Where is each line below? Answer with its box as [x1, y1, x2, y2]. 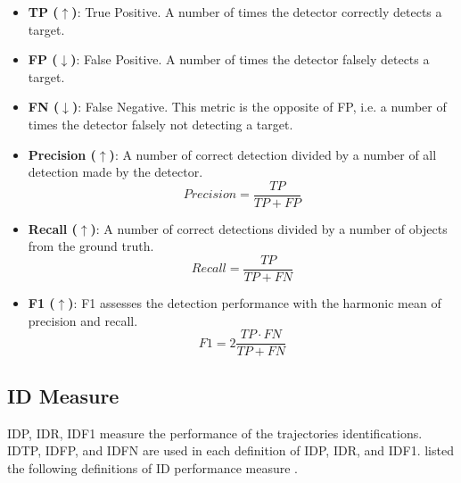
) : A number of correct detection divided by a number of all [109, 145, 437, 163]
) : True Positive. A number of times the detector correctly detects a [71, 3, 442, 21]
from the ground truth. [28, 237, 154, 255]
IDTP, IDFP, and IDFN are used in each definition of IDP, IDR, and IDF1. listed [7, 441, 454, 460]
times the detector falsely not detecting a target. [28, 114, 293, 133]
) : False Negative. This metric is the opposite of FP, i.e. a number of [71, 97, 447, 116]
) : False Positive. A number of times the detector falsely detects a [70, 50, 430, 69]
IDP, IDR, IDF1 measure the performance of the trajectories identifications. [7, 423, 423, 442]
